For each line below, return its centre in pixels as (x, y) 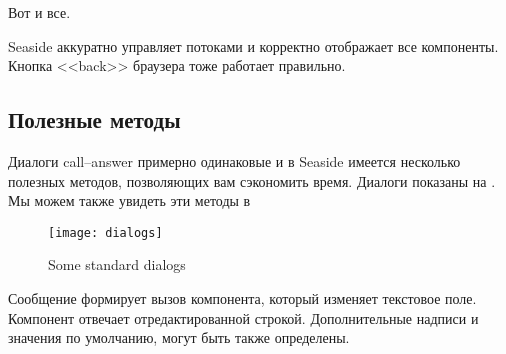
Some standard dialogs (117, 264)
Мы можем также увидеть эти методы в (129, 200)
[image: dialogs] (105, 232)
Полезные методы (94, 119)
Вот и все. (39, 12)
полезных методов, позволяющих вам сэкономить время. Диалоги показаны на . (252, 180)
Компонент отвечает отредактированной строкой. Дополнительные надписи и (243, 317)
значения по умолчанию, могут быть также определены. (179, 337)
